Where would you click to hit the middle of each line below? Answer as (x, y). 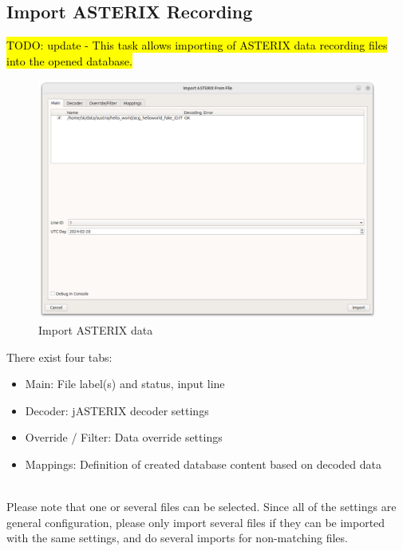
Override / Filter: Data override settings (124, 437)
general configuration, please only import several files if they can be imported (196, 522)
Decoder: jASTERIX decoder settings (117, 410)
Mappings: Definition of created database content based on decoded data (203, 464)
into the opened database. (69, 60)
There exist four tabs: (59, 357)
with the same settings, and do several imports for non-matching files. (177, 538)
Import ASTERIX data (96, 329)
